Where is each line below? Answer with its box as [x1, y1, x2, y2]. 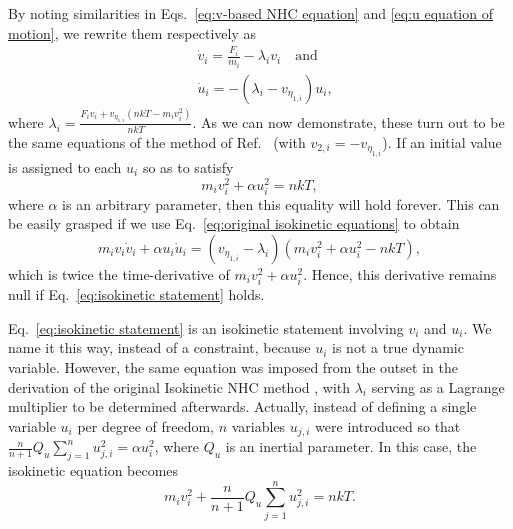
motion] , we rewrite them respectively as [8, 22, 256, 43]
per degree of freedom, [77, 415, 215, 436]
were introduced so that [315, 415, 461, 436]
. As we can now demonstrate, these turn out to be [192, 111, 505, 132]
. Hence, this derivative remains [303, 263, 497, 284]
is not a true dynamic [332, 337, 464, 358]
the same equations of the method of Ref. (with [8, 131, 306, 152]
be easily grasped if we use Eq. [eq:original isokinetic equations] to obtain [8, 213, 460, 234]
